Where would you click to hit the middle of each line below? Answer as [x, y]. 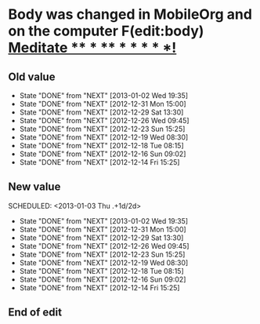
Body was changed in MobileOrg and [130, 15]
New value [34, 187]
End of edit [35, 313]
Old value [32, 76]
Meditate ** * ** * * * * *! [92, 48]
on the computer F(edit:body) [106, 31]
